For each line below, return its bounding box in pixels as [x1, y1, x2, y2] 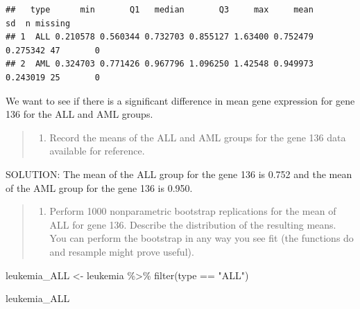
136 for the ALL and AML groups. [6, 107, 153, 121]
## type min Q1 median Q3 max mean [6, 5, 314, 15]
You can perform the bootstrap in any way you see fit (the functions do [49, 231, 354, 245]
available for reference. [49, 143, 145, 158]
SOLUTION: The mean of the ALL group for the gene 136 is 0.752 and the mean [6, 166, 352, 181]
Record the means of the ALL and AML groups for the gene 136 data [49, 130, 346, 144]
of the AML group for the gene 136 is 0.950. [6, 180, 193, 195]
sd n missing [6, 18, 71, 28]
